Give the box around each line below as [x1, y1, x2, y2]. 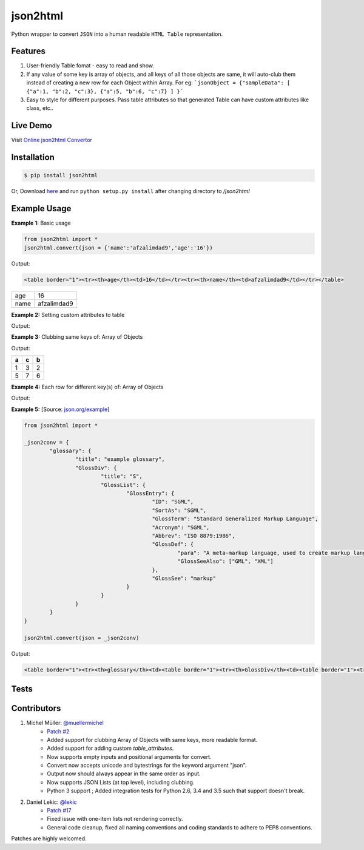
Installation [11, 152, 55, 163]
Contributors [11, 703, 61, 713]
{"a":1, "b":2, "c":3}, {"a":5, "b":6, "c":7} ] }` [26, 88, 184, 95]
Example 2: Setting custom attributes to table [11, 311, 125, 318]
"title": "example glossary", [75, 456, 165, 463]
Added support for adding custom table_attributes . [47, 744, 174, 752]
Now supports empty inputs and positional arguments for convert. [47, 753, 212, 760]
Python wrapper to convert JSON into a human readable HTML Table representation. [11, 30, 223, 38]
